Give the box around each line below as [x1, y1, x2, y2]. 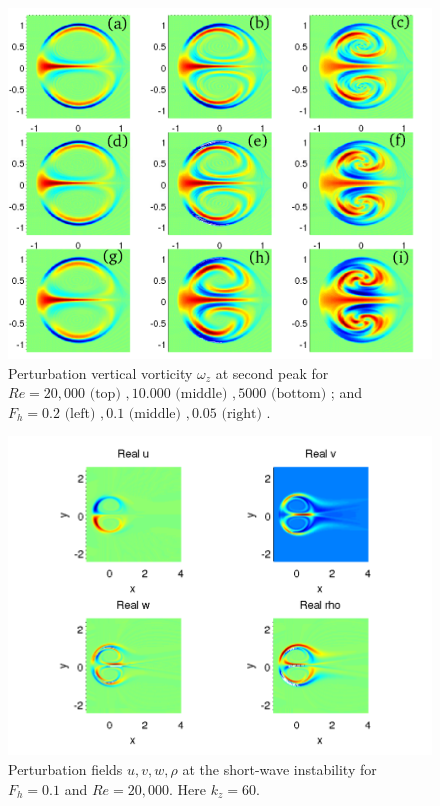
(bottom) [270, 387, 327, 402]
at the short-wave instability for [182, 759, 377, 780]
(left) [64, 406, 96, 421]
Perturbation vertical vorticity [8, 362, 193, 383]
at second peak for [215, 362, 329, 383]
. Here [168, 778, 206, 799]
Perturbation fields [8, 759, 123, 780]
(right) [221, 406, 262, 421]
